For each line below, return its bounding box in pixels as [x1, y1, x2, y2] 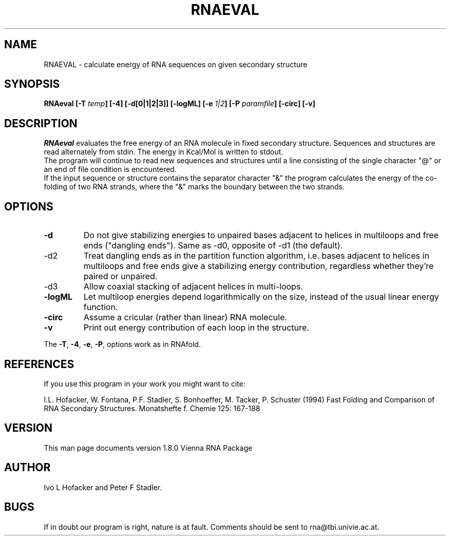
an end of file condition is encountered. [44, 165, 177, 174]
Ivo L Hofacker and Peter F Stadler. [44, 483, 162, 492]
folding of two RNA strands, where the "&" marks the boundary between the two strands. [44, 182, 345, 191]
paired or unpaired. [83, 271, 158, 282]
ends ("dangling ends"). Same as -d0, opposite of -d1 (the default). [83, 240, 343, 251]
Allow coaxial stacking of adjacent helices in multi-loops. [83, 281, 303, 292]
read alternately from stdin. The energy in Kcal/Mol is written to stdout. [44, 147, 284, 157]
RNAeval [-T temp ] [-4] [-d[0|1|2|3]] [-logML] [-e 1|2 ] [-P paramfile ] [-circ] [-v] [44, 99, 315, 108]
